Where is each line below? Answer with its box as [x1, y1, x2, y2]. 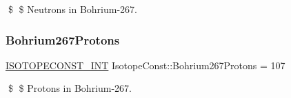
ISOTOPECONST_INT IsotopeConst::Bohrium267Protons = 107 [6, 58, 285, 72]
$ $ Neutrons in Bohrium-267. [8, 2, 137, 16]
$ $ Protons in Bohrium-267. [8, 81, 132, 95]
